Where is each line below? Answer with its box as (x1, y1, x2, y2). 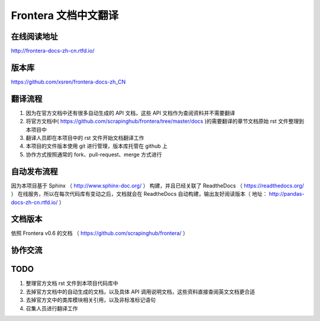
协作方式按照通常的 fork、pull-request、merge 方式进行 (25, 151, 162, 158)
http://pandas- (268, 190, 305, 198)
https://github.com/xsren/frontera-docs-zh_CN (11, 78, 126, 85)
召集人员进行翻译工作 (25, 304, 78, 312)
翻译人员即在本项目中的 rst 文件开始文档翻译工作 (25, 134, 145, 142)
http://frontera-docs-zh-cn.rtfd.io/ (11, 47, 95, 55)
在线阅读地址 (11, 31, 58, 42)
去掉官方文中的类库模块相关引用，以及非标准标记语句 (25, 297, 156, 304)
